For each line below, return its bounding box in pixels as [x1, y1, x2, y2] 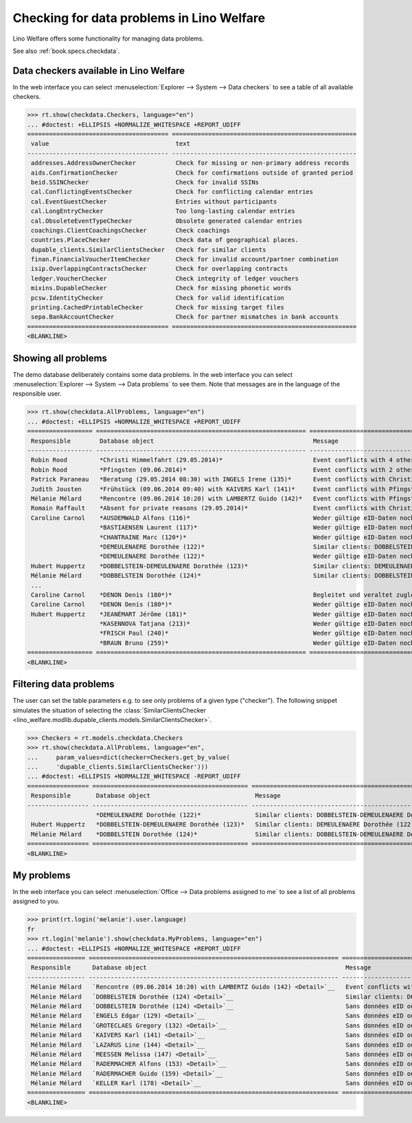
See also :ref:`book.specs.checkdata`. [12, 47, 120, 55]
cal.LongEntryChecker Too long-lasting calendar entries [31, 207, 295, 215]
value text [31, 140, 190, 148]
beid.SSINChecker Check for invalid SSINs [31, 178, 260, 186]
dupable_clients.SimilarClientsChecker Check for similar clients [31, 246, 266, 254]
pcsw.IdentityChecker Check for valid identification [31, 294, 285, 302]
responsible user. [12, 389, 62, 398]
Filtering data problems [12, 678, 115, 690]
